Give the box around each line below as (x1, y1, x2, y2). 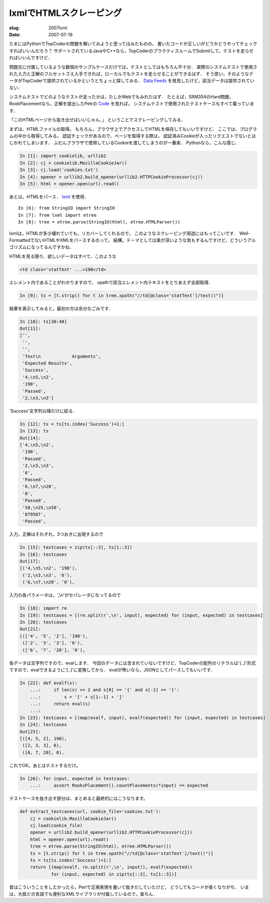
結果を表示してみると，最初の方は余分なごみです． (9, 305, 114, 311)
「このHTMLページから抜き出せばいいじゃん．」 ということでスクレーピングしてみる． (9, 117, 186, 123)
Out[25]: (19, 729, 41, 735)
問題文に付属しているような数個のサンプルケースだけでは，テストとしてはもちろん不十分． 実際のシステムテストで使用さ (9, 64, 258, 70)
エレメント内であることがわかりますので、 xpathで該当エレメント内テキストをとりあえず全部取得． (9, 279, 213, 285)
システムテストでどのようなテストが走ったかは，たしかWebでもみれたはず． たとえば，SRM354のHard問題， (9, 94, 234, 100)
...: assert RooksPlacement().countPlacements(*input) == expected (30, 783, 208, 788)
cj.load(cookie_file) (30, 823, 83, 828)
